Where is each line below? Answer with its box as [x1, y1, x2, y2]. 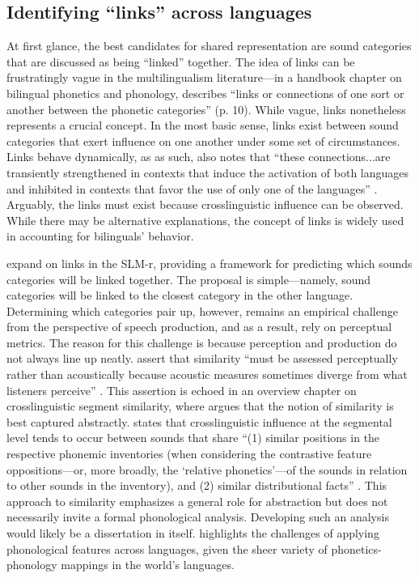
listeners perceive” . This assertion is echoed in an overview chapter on [6, 381, 357, 398]
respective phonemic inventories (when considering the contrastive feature [6, 445, 372, 462]
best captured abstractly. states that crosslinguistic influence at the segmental [6, 413, 392, 430]
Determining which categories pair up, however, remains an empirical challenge [6, 302, 398, 319]
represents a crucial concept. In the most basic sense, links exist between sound [6, 117, 399, 134]
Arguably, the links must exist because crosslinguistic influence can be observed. [6, 196, 404, 213]
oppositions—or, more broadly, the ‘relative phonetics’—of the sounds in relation [6, 461, 408, 478]
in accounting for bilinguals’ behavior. [6, 227, 194, 244]
